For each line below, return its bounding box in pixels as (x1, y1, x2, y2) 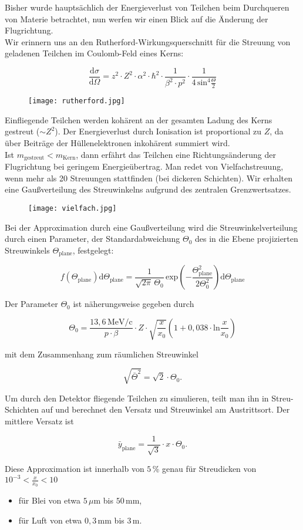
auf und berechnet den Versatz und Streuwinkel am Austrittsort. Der (41, 403, 290, 416)
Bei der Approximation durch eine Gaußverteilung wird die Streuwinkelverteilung (5, 221, 298, 233)
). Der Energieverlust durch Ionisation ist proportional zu (55, 125, 261, 137)
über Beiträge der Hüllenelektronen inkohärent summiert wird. (5, 137, 230, 149)
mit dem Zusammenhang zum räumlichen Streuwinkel (5, 347, 198, 360)
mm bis (97, 514, 124, 526)
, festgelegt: (72, 244, 114, 256)
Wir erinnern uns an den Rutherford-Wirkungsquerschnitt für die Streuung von (5, 35, 291, 48)
